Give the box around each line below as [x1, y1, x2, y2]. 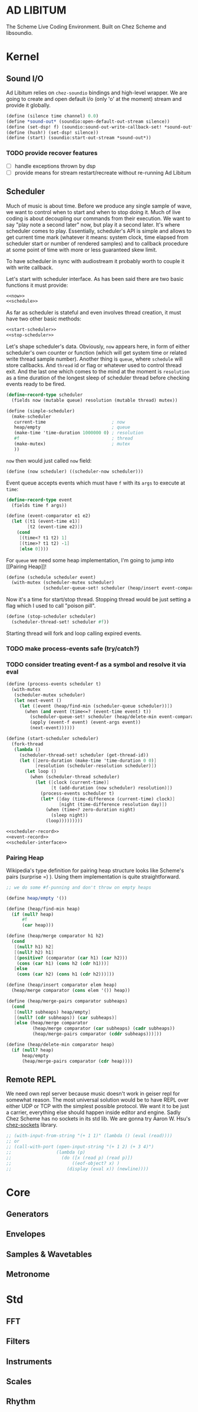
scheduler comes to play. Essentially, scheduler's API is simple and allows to [6, 227, 192, 234]
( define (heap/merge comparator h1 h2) [6, 933, 104, 939]
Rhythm [6, 1397, 36, 1407]
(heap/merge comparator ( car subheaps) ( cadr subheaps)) [32, 1026, 176, 1031]
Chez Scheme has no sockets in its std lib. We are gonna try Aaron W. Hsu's [6, 1115, 191, 1122]
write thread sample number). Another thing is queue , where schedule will [6, 355, 183, 363]
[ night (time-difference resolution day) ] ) [58, 801, 167, 807]
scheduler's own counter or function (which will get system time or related [6, 349, 187, 356]
